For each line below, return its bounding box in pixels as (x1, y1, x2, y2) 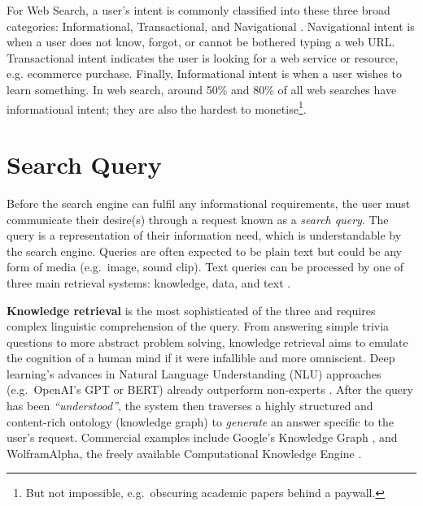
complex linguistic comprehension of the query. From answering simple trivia (7, 318, 390, 335)
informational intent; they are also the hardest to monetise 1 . (7, 97, 307, 117)
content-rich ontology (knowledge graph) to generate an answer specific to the (7, 413, 394, 430)
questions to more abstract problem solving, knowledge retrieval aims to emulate (7, 333, 408, 350)
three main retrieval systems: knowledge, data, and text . (7, 274, 291, 291)
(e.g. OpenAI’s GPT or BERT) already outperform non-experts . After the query (7, 381, 413, 398)
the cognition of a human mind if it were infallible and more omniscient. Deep (7, 349, 395, 366)
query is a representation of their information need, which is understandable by (7, 227, 402, 244)
